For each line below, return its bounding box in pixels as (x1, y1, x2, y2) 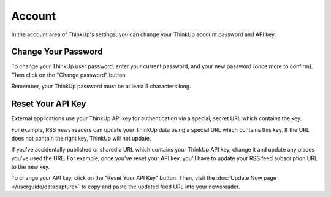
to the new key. (11, 163, 50, 171)
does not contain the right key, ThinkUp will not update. (11, 134, 151, 142)
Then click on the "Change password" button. (11, 71, 127, 79)
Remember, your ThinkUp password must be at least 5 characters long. (11, 83, 191, 90)
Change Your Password (11, 47, 103, 57)
